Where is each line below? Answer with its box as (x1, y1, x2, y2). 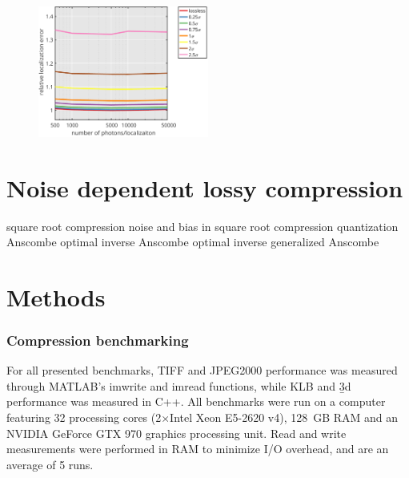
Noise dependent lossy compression (6, 171, 403, 204)
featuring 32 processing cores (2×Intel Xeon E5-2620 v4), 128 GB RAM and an (6, 409, 399, 426)
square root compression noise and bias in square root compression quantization (6, 217, 399, 234)
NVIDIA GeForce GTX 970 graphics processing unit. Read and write (6, 424, 347, 441)
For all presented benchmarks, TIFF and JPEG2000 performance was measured (6, 362, 398, 379)
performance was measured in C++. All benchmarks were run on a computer (6, 393, 386, 410)
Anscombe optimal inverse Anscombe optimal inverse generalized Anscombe (6, 233, 379, 250)
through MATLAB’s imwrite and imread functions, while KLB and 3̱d (6, 377, 351, 394)
